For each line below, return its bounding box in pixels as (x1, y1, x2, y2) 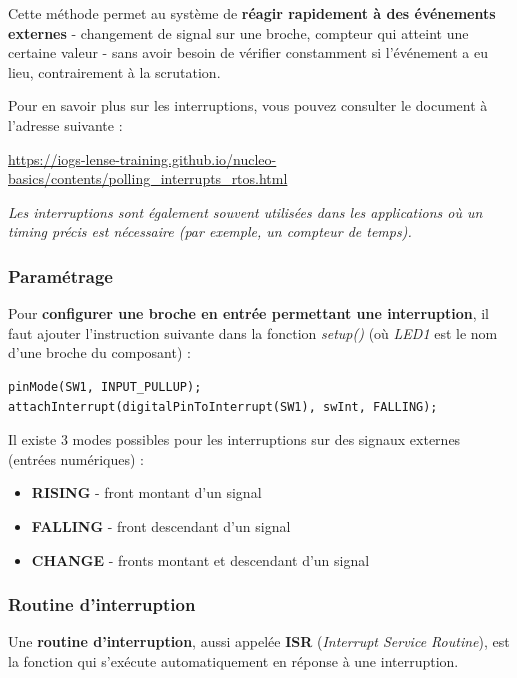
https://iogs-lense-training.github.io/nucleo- (8, 148, 277, 169)
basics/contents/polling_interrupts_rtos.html (8, 168, 288, 189)
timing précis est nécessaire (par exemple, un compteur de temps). (8, 221, 412, 242)
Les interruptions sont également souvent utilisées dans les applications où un (8, 201, 483, 222)
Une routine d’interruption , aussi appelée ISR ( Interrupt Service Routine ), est (8, 631, 510, 652)
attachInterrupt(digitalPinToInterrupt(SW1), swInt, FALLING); (8, 399, 438, 414)
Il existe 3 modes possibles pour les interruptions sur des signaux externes (8, 429, 461, 450)
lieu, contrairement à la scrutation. (8, 61, 221, 82)
